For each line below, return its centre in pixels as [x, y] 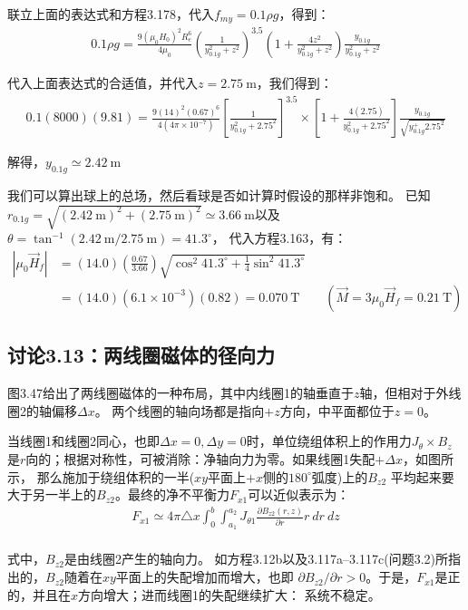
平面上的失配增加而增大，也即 [205, 577]
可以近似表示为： [299, 494]
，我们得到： [294, 82]
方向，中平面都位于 [337, 410]
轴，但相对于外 [404, 393]
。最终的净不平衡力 [172, 494]
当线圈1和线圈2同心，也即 [83, 441]
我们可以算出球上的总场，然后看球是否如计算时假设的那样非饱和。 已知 [219, 194]
